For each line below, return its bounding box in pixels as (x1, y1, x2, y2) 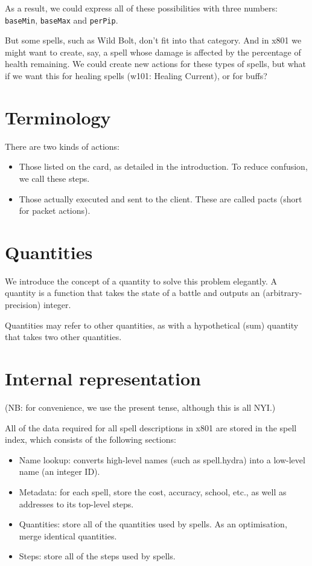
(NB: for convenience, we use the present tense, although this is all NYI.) (5, 400, 276, 413)
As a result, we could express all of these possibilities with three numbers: (5, 2, 278, 14)
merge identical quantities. (19, 529, 117, 542)
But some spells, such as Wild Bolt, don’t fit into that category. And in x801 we (5, 34, 302, 47)
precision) (5, 298, 41, 311)
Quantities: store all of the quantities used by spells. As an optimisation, (19, 518, 287, 530)
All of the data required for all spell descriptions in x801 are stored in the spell (5, 421, 297, 434)
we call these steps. (19, 172, 90, 184)
